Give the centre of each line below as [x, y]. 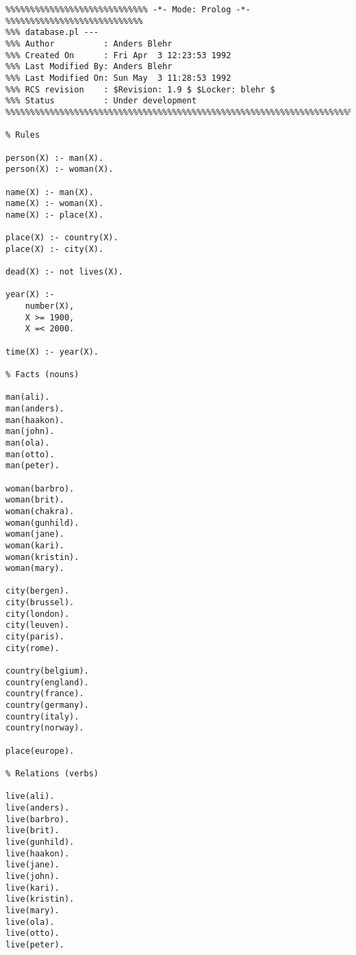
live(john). [33, 876]
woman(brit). [35, 500]
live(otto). [33, 933]
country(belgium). [47, 671]
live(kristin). [40, 899]
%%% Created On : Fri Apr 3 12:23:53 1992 [118, 55]
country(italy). [42, 716]
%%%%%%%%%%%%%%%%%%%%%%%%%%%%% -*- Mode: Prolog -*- [128, 10]
